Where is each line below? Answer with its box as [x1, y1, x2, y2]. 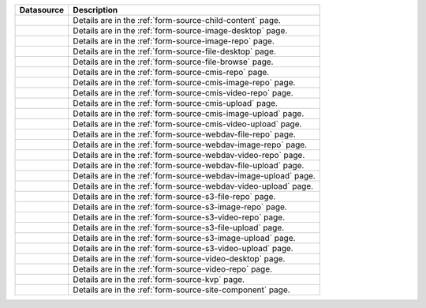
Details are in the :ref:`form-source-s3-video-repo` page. [73, 212, 286, 223]
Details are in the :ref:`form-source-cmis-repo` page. [73, 67, 270, 77]
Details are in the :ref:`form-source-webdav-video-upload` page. [73, 181, 314, 191]
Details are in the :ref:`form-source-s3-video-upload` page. [73, 243, 293, 254]
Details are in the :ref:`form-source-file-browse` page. [73, 56, 274, 67]
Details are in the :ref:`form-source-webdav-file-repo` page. [73, 129, 296, 140]
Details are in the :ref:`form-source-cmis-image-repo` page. [73, 77, 296, 88]
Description [73, 5, 118, 15]
